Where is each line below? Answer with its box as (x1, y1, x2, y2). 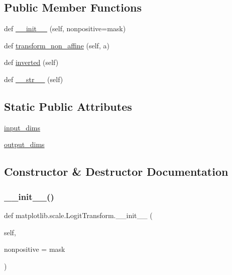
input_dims (4, 122, 41, 132)
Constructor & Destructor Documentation (4, 164, 228, 179)
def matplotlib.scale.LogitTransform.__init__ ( (4, 210, 153, 220)
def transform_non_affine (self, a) (4, 40, 109, 50)
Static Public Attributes (4, 98, 132, 114)
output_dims (4, 139, 45, 150)
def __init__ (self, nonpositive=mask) (4, 23, 126, 34)
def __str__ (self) (4, 74, 63, 84)
